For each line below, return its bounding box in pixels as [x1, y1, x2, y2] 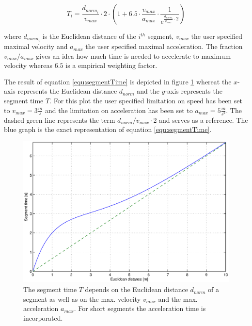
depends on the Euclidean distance [85, 284, 188, 294]
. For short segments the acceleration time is [74, 303, 206, 313]
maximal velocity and [4, 41, 68, 51]
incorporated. [23, 312, 63, 323]
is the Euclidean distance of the [42, 31, 136, 41]
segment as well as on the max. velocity [23, 293, 141, 304]
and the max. [158, 293, 198, 304]
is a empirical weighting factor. [65, 60, 157, 70]
